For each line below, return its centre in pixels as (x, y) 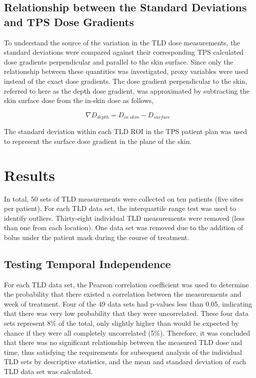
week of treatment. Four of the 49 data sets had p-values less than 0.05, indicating (128, 303)
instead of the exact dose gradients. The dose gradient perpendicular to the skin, (126, 81)
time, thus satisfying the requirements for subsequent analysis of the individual (123, 352)
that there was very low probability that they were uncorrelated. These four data (126, 313)
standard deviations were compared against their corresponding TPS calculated (124, 52)
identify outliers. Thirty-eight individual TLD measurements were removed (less (125, 218)
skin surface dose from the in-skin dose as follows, (79, 100)
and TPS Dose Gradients (69, 21)
